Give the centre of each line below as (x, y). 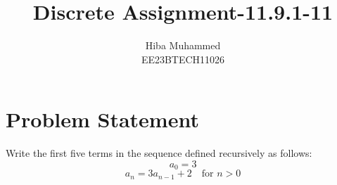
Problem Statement (102, 119)
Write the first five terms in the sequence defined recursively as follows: (159, 153)
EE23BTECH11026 (183, 59)
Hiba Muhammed (183, 45)
